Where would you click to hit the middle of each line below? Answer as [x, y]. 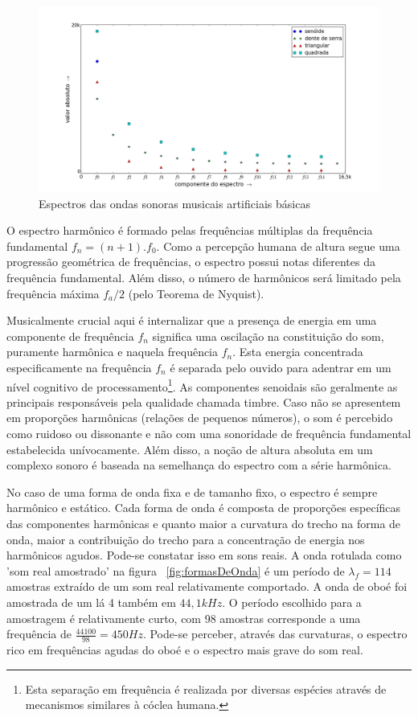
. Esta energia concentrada [298, 352]
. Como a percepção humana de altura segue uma [278, 246]
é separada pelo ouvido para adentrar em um [281, 367]
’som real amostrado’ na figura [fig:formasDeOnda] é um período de [176, 570]
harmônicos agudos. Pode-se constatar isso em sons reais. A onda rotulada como [204, 555]
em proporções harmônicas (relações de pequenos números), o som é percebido [200, 418]
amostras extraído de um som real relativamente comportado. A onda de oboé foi [207, 586]
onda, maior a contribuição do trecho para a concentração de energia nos [186, 539]
